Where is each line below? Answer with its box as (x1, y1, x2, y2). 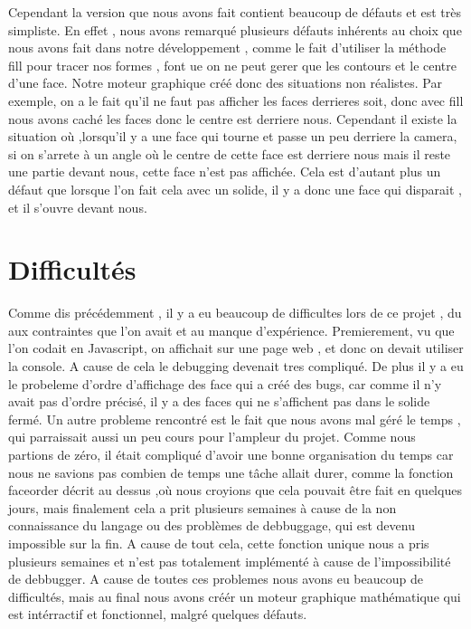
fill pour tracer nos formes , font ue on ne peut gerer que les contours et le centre (8, 55, 457, 74)
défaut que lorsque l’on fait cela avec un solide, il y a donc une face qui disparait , (8, 179, 462, 198)
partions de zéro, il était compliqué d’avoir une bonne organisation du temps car (8, 445, 454, 463)
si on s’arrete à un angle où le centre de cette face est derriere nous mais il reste (8, 144, 451, 163)
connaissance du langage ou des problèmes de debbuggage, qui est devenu (8, 516, 415, 535)
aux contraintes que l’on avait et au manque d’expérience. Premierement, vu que (8, 320, 455, 339)
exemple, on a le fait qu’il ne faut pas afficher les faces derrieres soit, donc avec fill (8, 91, 464, 110)
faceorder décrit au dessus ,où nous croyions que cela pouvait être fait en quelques (8, 481, 462, 500)
